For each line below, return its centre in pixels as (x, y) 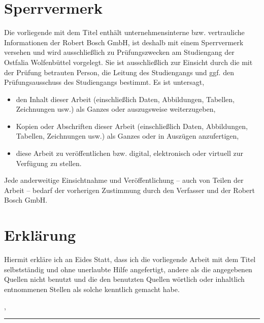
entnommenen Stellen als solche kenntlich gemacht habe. (92, 289)
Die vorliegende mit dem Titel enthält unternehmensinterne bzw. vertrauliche (124, 32)
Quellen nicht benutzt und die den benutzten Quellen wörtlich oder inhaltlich (124, 279)
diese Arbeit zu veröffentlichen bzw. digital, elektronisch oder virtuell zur (130, 153)
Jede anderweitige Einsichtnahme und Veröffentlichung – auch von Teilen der (124, 180)
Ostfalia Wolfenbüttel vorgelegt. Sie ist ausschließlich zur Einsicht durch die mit (128, 62)
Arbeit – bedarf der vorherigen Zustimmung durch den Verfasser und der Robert (129, 190)
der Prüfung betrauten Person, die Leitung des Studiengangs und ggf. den (119, 72)
